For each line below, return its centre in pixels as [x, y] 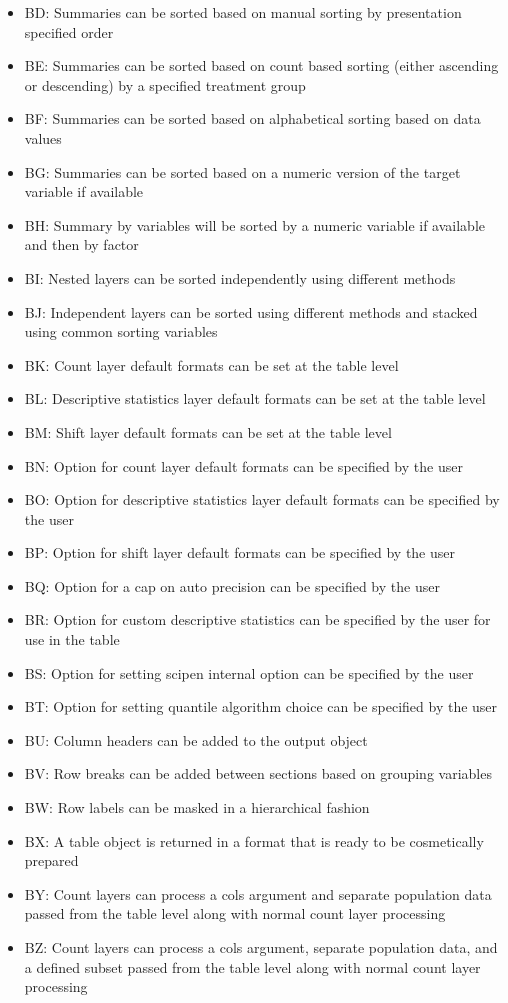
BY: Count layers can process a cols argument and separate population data [258, 893]
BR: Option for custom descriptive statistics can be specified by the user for [257, 619]
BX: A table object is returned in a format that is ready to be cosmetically [254, 840]
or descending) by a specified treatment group [165, 84]
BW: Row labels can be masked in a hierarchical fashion [197, 807]
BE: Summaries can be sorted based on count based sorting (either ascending [261, 65]
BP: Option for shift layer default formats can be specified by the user [240, 552]
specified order [69, 31]
